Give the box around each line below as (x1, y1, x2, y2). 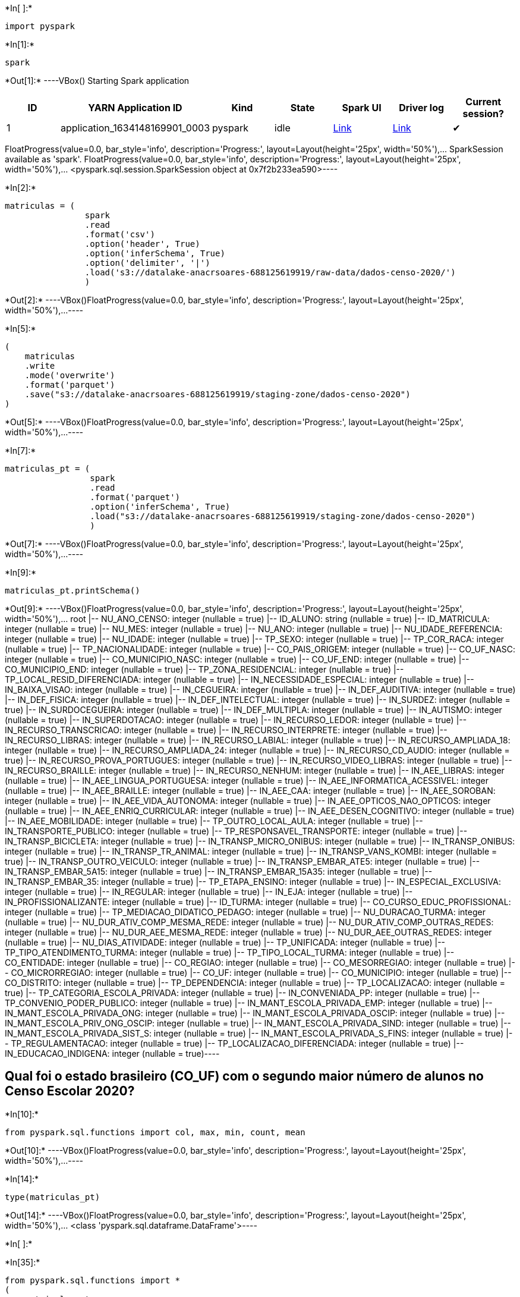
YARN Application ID (88, 102, 182, 114)
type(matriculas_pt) (5, 1192, 100, 1202)
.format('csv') (84, 230, 155, 239)
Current (465, 96, 502, 108)
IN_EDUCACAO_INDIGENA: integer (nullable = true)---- (5, 1048, 220, 1059)
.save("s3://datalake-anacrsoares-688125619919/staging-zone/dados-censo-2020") (24, 390, 411, 399)
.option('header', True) (84, 239, 200, 249)
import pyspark (5, 21, 75, 31)
